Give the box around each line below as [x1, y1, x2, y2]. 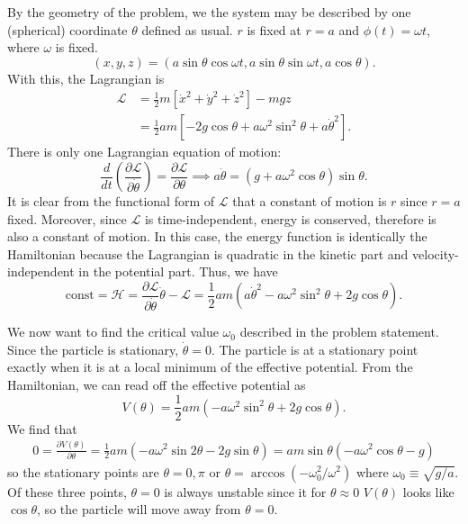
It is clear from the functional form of [7, 192, 215, 211]
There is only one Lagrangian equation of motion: [7, 142, 282, 161]
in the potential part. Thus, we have [78, 262, 278, 281]
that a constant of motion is [232, 192, 387, 211]
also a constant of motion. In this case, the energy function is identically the [7, 227, 427, 246]
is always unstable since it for [164, 482, 327, 501]
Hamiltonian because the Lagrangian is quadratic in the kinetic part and [7, 244, 409, 263]
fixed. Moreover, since [7, 209, 127, 228]
